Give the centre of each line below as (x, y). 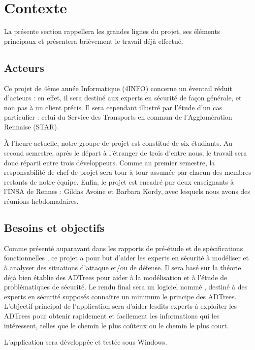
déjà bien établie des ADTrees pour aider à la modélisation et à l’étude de (116, 277)
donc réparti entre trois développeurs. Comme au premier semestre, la (110, 162)
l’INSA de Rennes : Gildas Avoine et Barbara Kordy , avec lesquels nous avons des (127, 191)
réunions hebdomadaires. (41, 201)
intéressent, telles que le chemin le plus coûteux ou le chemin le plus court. (116, 325)
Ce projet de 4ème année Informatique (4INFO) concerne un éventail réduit (118, 88)
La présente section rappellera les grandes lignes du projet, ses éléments (112, 31)
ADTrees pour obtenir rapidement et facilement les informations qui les (112, 316)
